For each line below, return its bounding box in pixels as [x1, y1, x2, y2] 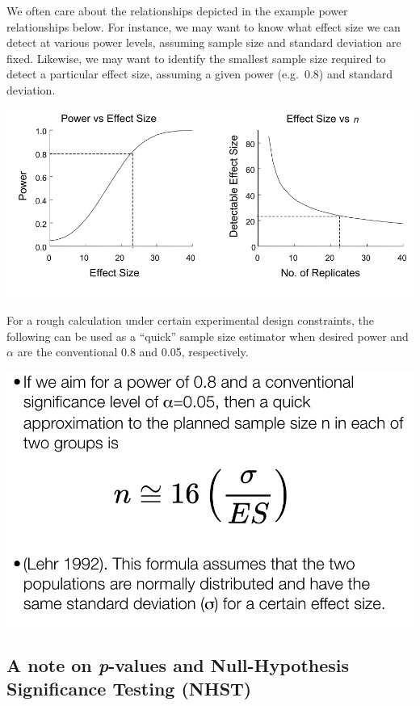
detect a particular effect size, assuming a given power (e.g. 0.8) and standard [6, 65, 393, 82]
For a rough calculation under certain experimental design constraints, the [6, 312, 374, 329]
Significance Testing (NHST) [6, 675, 252, 700]
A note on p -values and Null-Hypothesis [6, 652, 350, 677]
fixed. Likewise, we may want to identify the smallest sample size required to [6, 49, 386, 66]
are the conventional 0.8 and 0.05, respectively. [17, 343, 249, 360]
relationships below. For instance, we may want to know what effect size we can [6, 18, 401, 35]
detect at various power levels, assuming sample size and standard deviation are [6, 34, 401, 51]
